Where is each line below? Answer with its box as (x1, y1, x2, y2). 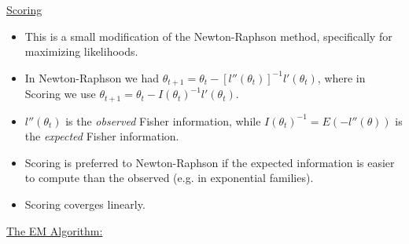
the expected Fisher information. (24, 128, 179, 144)
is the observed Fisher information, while (65, 112, 261, 129)
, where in (317, 69, 366, 86)
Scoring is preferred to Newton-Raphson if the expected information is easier (24, 154, 395, 170)
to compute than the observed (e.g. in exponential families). (24, 169, 314, 186)
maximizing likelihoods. (24, 43, 138, 60)
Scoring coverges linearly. (24, 196, 146, 213)
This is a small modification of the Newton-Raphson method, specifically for (24, 27, 392, 44)
